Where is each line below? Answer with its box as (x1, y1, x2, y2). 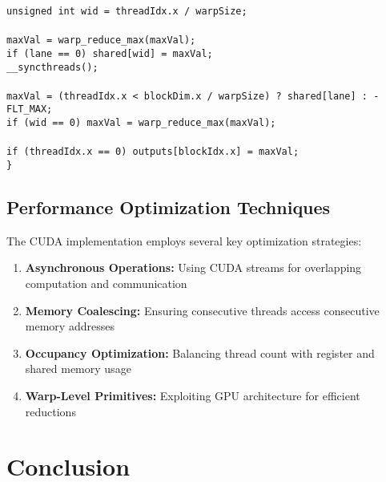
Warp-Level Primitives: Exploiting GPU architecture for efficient (25, 387, 360, 404)
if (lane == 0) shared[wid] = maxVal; (6, 47, 213, 59)
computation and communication (25, 275, 187, 292)
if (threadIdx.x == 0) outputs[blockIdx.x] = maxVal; (6, 146, 300, 158)
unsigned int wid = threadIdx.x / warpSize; (6, 6, 247, 17)
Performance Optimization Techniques (6, 195, 331, 220)
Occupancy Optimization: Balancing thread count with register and (25, 344, 375, 361)
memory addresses (25, 318, 115, 334)
